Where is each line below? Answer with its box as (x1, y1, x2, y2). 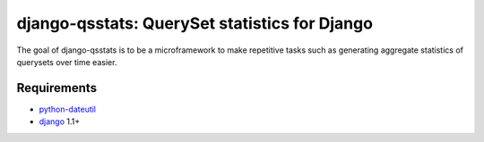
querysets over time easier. (16, 56, 117, 67)
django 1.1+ (39, 116, 81, 127)
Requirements (16, 80, 98, 96)
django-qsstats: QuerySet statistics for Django (16, 13, 374, 33)
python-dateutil (39, 104, 97, 114)
